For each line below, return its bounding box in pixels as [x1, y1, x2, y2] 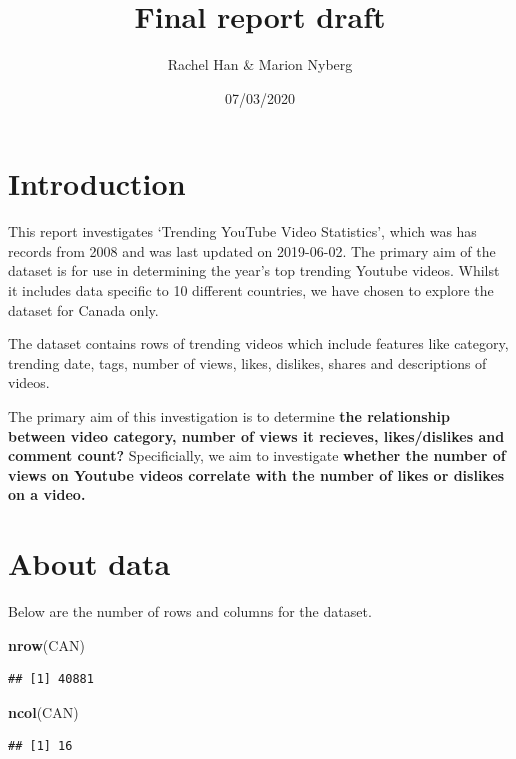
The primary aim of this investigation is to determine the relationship [8, 406, 450, 426]
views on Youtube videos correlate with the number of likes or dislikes [8, 464, 505, 485]
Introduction [8, 163, 186, 204]
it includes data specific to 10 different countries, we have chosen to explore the [8, 280, 494, 301]
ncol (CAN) [8, 701, 79, 722]
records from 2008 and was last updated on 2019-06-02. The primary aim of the [8, 240, 496, 261]
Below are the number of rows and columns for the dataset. [8, 601, 372, 622]
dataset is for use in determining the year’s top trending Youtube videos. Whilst [8, 260, 500, 281]
